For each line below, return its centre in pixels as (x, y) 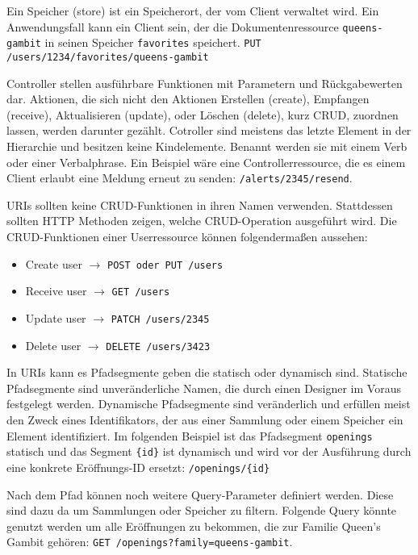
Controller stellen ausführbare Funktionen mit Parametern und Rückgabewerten (205, 83)
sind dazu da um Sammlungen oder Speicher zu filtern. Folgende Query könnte (202, 510)
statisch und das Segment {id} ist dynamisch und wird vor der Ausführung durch (209, 451)
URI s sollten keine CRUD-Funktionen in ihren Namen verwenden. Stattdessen (200, 204)
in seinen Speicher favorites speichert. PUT (153, 42)
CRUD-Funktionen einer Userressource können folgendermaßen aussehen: (187, 236)
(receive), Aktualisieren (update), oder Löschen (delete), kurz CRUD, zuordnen (203, 114)
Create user (54, 263)
